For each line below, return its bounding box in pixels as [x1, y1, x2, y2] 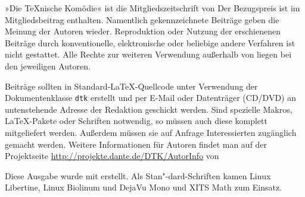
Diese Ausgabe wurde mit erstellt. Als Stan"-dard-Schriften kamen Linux [5, 169, 271, 182]
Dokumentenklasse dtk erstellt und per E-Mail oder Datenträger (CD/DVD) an [5, 91, 296, 104]
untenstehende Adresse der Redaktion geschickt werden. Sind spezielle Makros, [5, 103, 292, 115]
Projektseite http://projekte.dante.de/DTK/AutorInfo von [5, 150, 219, 162]
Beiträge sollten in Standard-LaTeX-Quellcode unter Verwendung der [5, 80, 258, 92]
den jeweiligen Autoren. [5, 59, 91, 72]
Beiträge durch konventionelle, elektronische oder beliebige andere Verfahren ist [5, 36, 295, 49]
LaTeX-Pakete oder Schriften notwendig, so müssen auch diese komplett [5, 115, 267, 127]
